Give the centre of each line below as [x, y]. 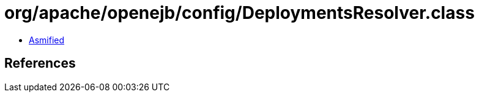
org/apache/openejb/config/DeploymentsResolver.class [239, 13]
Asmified [47, 40]
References [40, 63]
